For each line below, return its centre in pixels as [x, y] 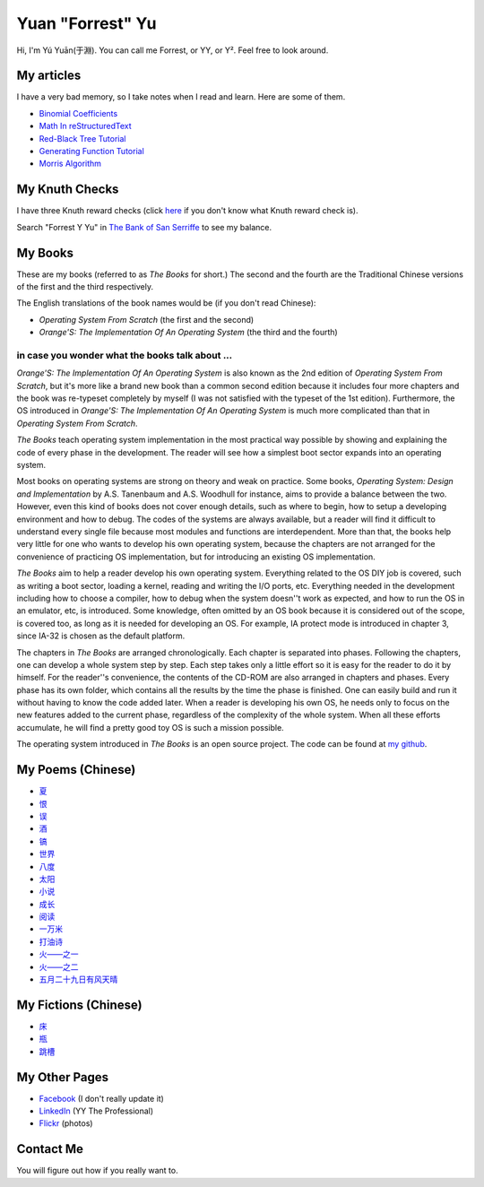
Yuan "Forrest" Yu [86, 23]
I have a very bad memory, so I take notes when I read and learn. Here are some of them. [181, 97]
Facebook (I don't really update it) [102, 1098]
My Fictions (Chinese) [79, 1005]
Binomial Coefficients [78, 113]
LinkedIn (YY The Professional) [96, 1111]
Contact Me [50, 1149]
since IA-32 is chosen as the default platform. [101, 636]
